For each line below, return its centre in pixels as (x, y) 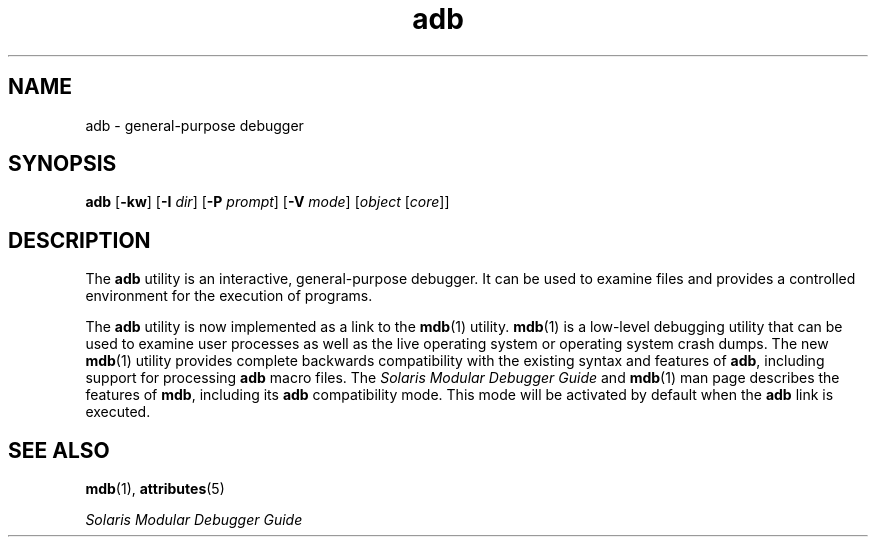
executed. (118, 412)
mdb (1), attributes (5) (155, 489)
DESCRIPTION (79, 240)
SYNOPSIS (62, 164)
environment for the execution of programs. (229, 296)
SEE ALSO (59, 450)
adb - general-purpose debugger (194, 125)
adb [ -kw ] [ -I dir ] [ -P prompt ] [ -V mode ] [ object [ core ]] (267, 202)
